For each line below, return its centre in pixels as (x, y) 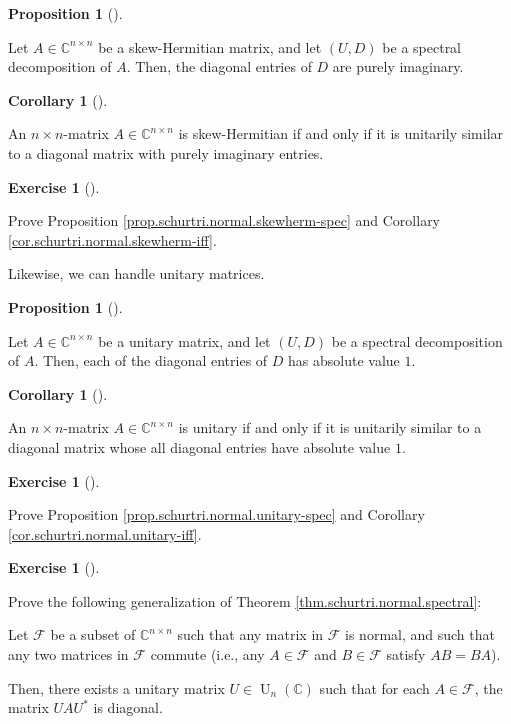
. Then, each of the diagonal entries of (151, 360)
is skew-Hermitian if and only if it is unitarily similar (341, 133)
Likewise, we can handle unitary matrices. (136, 273)
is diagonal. (128, 707)
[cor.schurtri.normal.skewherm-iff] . (112, 239)
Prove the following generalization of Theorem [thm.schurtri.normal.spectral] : (245, 600)
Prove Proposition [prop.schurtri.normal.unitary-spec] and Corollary (216, 514)
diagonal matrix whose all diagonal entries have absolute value (199, 446)
